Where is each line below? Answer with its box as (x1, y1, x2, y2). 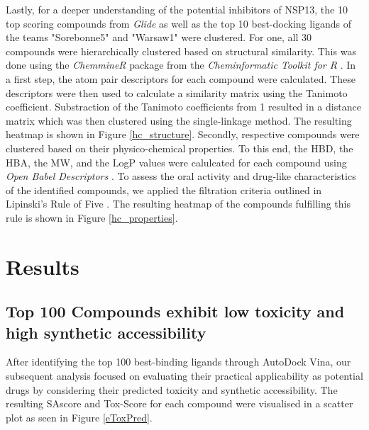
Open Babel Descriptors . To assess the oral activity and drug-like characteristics (6, 169, 356, 183)
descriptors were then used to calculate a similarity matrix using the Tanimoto (6, 85, 348, 100)
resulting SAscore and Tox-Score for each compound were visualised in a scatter (6, 396, 353, 411)
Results (6, 251, 79, 281)
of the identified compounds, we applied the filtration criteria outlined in (6, 182, 322, 197)
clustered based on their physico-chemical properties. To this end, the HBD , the (6, 140, 353, 155)
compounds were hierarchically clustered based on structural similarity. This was (6, 43, 356, 58)
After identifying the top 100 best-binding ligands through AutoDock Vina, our (6, 354, 351, 369)
